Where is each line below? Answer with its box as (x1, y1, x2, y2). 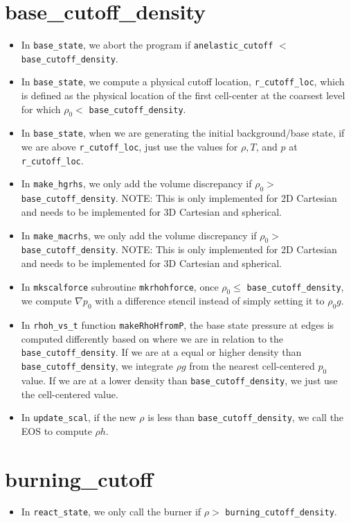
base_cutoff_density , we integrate (21, 359, 174, 373)
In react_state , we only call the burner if (21, 504, 201, 519)
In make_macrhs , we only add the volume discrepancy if (21, 228, 257, 242)
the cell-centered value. (21, 386, 118, 401)
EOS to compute (21, 423, 92, 438)
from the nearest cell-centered (189, 359, 315, 373)
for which (21, 101, 61, 116)
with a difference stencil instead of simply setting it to (95, 293, 325, 308)
